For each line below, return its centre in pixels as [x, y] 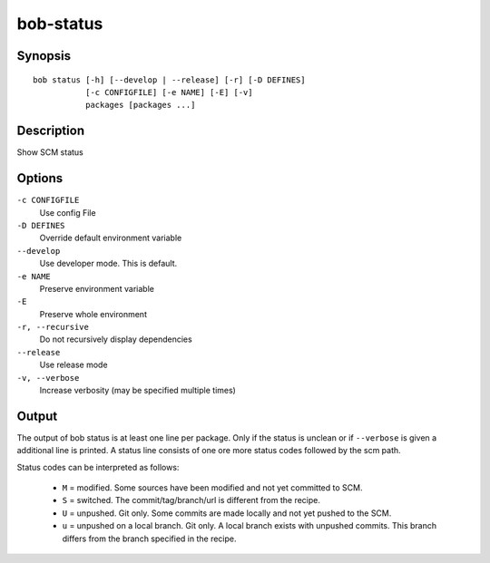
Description [51, 131]
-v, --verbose [48, 378]
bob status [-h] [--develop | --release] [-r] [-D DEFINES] [169, 80]
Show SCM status [50, 152]
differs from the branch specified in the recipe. [149, 539]
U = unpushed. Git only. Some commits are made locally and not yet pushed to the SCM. [227, 513]
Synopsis [44, 56]
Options [40, 178]
